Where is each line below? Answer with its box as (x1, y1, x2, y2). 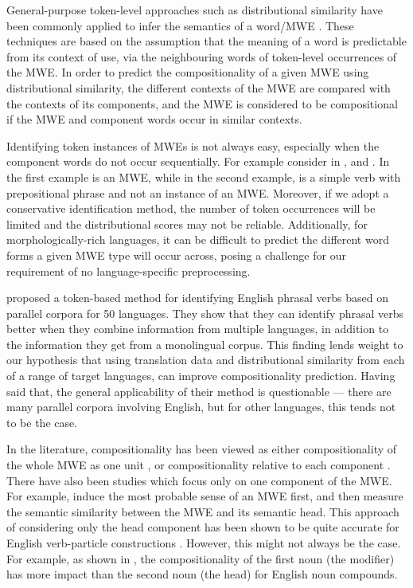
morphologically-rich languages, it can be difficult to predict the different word (6, 231, 389, 248)
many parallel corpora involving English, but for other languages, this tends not (6, 398, 396, 415)
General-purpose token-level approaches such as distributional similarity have (6, 2, 383, 18)
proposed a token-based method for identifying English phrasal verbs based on (6, 289, 388, 306)
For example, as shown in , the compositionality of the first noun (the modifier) (6, 550, 395, 566)
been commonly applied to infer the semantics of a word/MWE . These (6, 17, 354, 33)
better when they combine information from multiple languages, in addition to (6, 320, 389, 337)
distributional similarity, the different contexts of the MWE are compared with (6, 79, 391, 96)
